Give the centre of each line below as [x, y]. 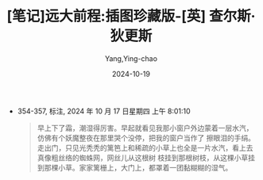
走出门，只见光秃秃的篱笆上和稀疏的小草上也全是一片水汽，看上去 [145, 147]
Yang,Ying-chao [131, 58]
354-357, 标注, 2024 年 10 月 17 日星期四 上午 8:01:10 [104, 111]
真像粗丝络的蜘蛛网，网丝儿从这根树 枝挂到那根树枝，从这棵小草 [143, 157]
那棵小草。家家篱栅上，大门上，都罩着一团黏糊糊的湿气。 [138, 167]
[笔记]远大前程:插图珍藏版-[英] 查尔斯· [131, 16]
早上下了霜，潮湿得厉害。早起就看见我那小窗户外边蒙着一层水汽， [145, 128]
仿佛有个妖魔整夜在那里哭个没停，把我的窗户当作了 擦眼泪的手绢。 [146, 138]
